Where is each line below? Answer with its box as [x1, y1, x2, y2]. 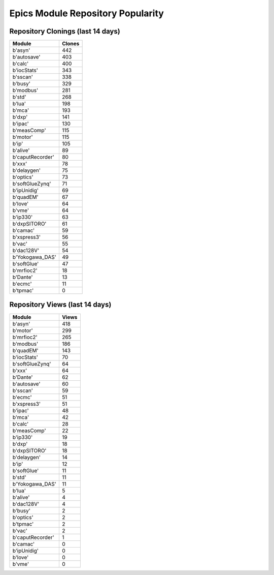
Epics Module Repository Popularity [9, 8, 164, 19]
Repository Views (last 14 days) [9, 300, 112, 309]
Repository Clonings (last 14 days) [9, 27, 120, 36]
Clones [61, 40, 80, 47]
